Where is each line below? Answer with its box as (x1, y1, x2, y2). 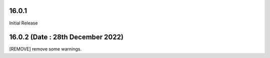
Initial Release (9, 20, 38, 26)
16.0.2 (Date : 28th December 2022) (9, 33, 123, 41)
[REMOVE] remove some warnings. (9, 46, 82, 52)
